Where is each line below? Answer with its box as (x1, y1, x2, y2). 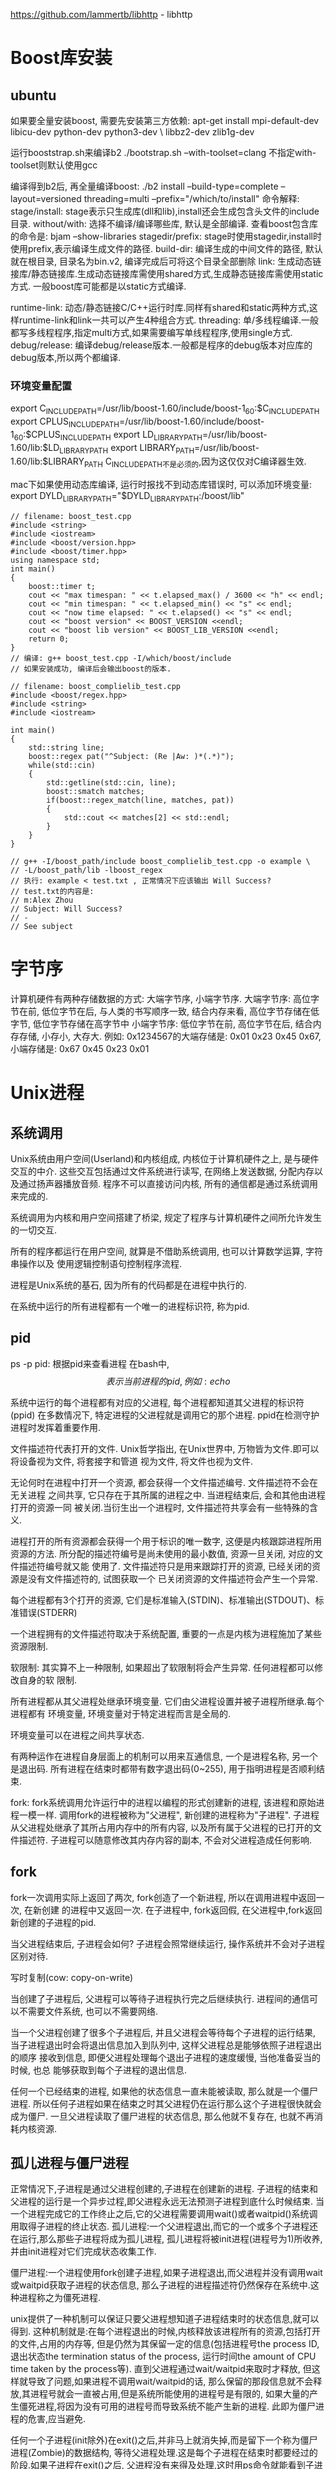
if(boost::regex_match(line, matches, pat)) (46, 795, 235, 806)
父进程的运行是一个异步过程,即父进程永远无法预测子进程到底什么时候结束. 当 (10, 2195, 325, 2208)
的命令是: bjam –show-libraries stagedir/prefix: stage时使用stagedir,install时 (10, 230, 322, 242)
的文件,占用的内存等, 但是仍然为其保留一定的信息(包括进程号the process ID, (10, 2338, 320, 2350)
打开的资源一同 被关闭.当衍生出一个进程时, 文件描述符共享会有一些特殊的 (10, 1501, 310, 1513)
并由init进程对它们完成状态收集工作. (10, 2245, 157, 2258)
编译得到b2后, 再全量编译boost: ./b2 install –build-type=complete (10, 180, 279, 192)
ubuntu (10, 87, 57, 104)
